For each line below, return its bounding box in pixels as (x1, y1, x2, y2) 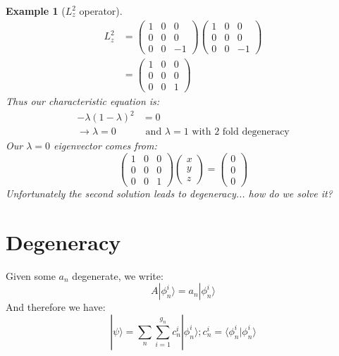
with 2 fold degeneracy (192, 127, 290, 137)
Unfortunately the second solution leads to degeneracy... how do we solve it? (6, 185, 333, 200)
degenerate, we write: (72, 268, 164, 283)
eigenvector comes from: (54, 138, 157, 153)
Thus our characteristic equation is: (6, 93, 160, 108)
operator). (79, 4, 123, 18)
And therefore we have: (6, 300, 106, 314)
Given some (6, 268, 56, 283)
